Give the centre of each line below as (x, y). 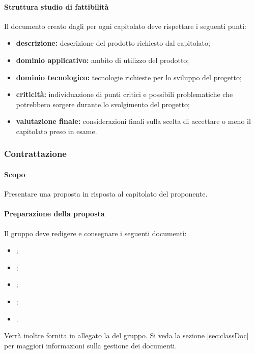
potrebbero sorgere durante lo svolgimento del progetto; (103, 104)
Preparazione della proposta (54, 214)
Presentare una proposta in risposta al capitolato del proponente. (106, 194)
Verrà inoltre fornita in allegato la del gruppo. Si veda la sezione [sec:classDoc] (126, 335)
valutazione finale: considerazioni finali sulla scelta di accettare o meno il (133, 121)
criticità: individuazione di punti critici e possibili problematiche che (124, 94)
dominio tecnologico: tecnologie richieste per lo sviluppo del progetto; (129, 77)
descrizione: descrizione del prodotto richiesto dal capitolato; (113, 43)
